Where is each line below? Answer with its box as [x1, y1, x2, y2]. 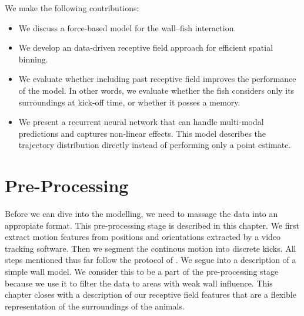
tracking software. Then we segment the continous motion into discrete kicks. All [5, 242, 296, 254]
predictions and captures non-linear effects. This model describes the [18, 127, 266, 139]
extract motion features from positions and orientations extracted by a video [5, 231, 281, 243]
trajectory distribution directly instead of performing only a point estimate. [18, 139, 291, 151]
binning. [18, 52, 48, 65]
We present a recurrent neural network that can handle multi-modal [18, 116, 264, 128]
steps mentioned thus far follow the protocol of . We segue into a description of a [5, 254, 296, 266]
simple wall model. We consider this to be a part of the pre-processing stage [5, 265, 279, 278]
